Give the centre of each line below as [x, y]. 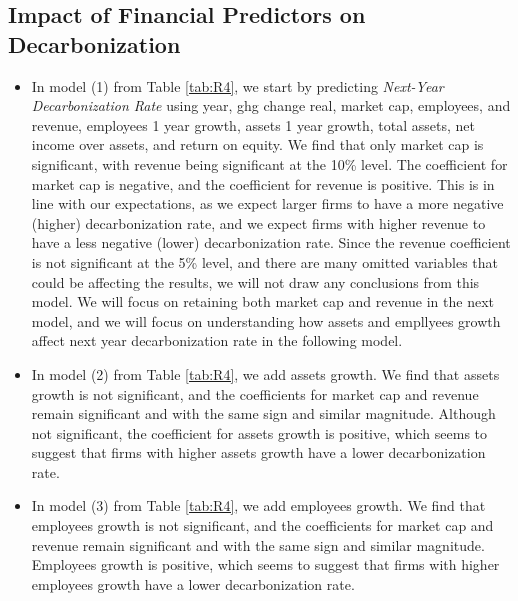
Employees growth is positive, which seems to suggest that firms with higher [265, 564]
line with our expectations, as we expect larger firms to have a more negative [267, 203]
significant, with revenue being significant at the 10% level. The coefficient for [269, 163]
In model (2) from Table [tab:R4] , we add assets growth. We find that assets [265, 373]
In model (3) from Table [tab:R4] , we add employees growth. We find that [258, 505]
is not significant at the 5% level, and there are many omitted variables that [265, 261]
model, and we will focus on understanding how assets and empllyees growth [266, 320]
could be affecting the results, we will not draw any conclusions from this [255, 281]
